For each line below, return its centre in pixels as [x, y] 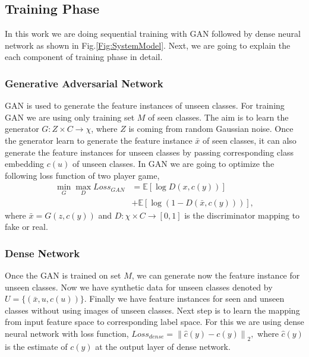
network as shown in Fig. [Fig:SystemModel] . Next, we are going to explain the [148, 45]
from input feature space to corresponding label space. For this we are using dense [154, 322]
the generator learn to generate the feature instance [99, 140]
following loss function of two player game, [82, 175]
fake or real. [26, 227]
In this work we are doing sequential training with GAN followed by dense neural [153, 34]
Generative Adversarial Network [84, 83]
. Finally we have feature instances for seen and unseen [184, 298]
